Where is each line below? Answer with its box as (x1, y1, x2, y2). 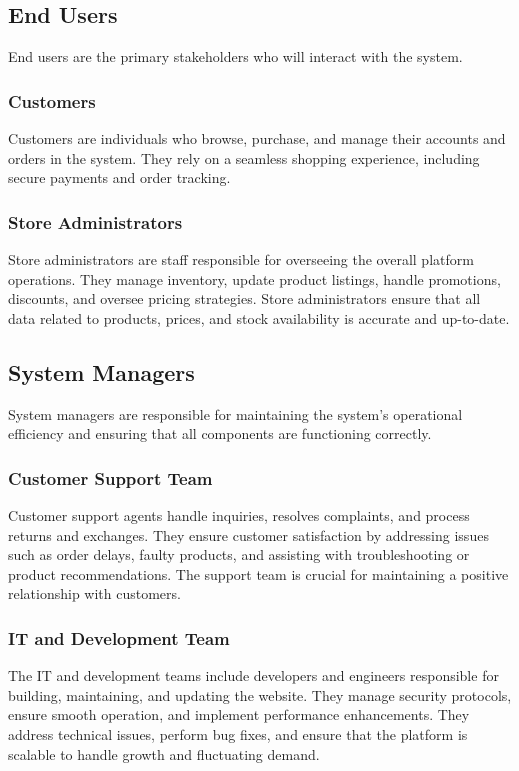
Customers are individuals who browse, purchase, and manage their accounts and (8, 128, 506, 149)
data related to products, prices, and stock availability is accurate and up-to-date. (8, 307, 510, 328)
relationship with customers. (8, 583, 181, 604)
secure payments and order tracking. (8, 167, 231, 188)
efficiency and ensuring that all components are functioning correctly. (8, 423, 432, 444)
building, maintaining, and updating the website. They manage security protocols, (8, 684, 512, 705)
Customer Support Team (8, 465, 213, 490)
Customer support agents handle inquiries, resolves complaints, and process (8, 505, 470, 525)
